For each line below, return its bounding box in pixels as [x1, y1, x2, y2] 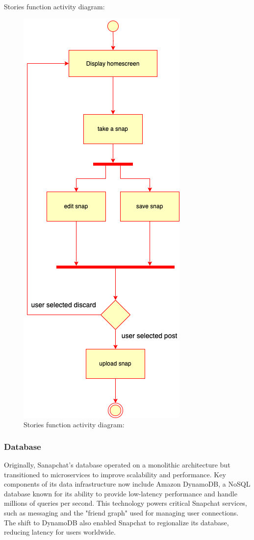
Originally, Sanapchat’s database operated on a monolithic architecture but [4, 460, 230, 469]
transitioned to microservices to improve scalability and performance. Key [4, 469, 226, 479]
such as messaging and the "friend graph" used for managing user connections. [4, 507, 239, 517]
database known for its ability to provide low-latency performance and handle [4, 488, 237, 498]
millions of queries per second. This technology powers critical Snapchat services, [4, 498, 247, 508]
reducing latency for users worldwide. [4, 527, 116, 537]
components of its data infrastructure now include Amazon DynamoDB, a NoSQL [4, 479, 251, 489]
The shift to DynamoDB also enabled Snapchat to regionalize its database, [4, 517, 229, 527]
